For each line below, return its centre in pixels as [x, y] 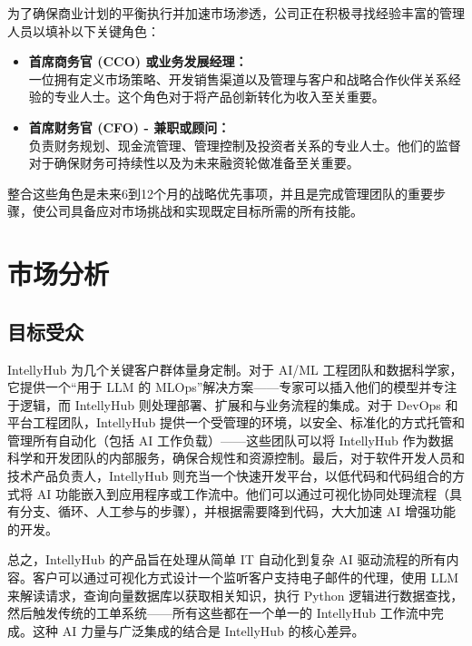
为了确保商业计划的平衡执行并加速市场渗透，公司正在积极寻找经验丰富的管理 [236, 13]
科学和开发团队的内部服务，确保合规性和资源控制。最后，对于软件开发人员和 [236, 458]
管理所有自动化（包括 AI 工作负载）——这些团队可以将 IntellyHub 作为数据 [231, 440]
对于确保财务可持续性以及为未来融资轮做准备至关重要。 [194, 163]
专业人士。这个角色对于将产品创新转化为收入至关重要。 [219, 97]
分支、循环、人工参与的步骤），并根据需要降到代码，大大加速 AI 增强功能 [237, 511]
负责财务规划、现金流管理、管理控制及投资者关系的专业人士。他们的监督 [245, 145]
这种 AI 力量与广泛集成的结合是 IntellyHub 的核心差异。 [198, 630]
